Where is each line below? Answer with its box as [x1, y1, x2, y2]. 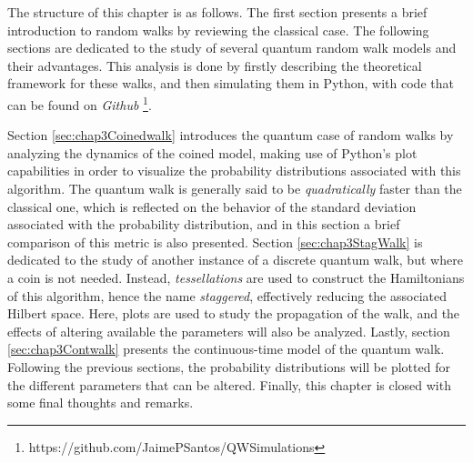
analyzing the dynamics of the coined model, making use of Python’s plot [7, 143, 418, 162]
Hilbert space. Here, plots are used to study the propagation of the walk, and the [7, 304, 460, 323]
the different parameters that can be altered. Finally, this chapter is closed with [7, 375, 451, 394]
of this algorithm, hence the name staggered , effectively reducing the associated [7, 286, 447, 305]
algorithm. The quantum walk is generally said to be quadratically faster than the [7, 179, 462, 197]
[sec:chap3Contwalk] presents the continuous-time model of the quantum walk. [7, 339, 445, 358]
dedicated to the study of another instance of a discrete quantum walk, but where [7, 250, 463, 269]
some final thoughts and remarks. [7, 393, 194, 412]
